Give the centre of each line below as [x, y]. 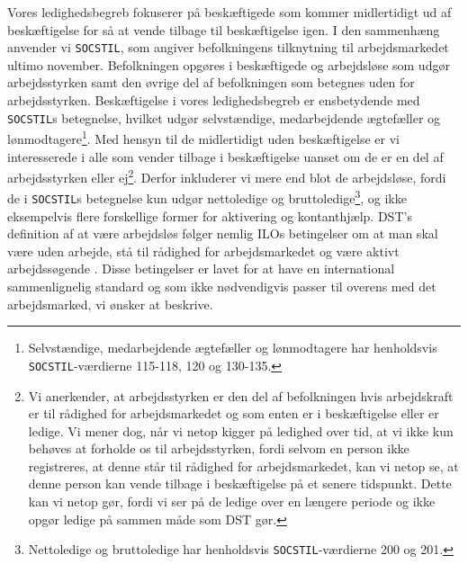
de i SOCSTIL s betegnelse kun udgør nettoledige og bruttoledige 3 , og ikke [207, 197]
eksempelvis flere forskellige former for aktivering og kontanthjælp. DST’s [210, 215]
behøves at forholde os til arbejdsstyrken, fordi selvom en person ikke [219, 448]
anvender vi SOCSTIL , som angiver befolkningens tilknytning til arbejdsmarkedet [228, 47]
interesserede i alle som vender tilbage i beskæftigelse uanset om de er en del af [225, 156]
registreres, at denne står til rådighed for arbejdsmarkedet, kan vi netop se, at [243, 466]
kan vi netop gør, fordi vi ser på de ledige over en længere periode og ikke [232, 501]
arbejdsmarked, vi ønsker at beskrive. [110, 304]
